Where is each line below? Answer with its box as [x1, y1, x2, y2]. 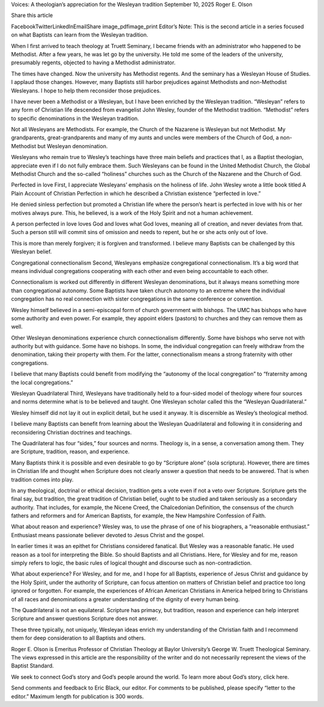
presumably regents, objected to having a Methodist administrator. [11, 59, 176, 66]
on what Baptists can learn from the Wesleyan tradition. [11, 31, 148, 38]
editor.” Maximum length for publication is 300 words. [11, 693, 144, 700]
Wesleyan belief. [11, 248, 52, 255]
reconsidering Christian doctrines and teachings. [11, 429, 132, 436]
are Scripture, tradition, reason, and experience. [11, 448, 130, 456]
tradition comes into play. [11, 476, 74, 483]
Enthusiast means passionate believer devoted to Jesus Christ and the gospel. [11, 531, 205, 538]
